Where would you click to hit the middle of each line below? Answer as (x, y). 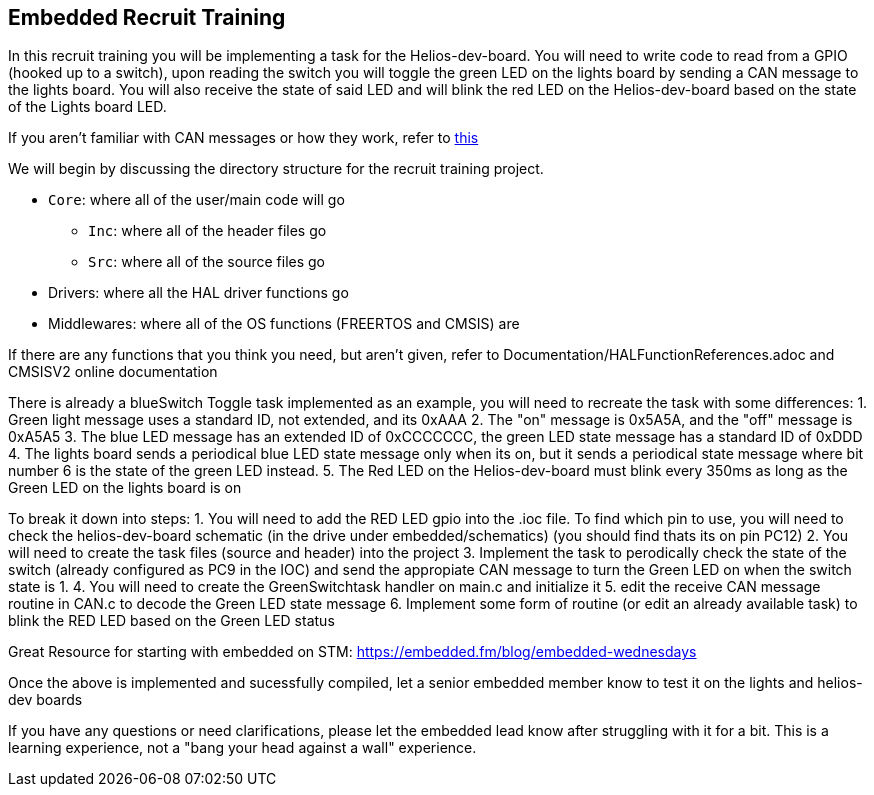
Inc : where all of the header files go (207, 231)
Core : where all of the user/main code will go (196, 200)
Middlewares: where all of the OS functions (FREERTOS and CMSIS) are (284, 324)
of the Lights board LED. (87, 107)
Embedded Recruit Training (147, 17)
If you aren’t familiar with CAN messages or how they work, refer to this (243, 138)
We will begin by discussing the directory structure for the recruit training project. (276, 169)
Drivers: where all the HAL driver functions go (198, 293)
